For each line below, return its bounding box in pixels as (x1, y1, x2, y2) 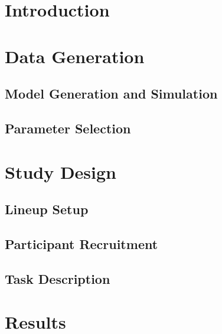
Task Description (5, 269, 110, 287)
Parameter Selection (5, 119, 131, 137)
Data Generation (5, 44, 145, 68)
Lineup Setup (5, 200, 89, 218)
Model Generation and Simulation (5, 84, 218, 103)
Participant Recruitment (5, 234, 158, 253)
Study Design (5, 159, 117, 184)
